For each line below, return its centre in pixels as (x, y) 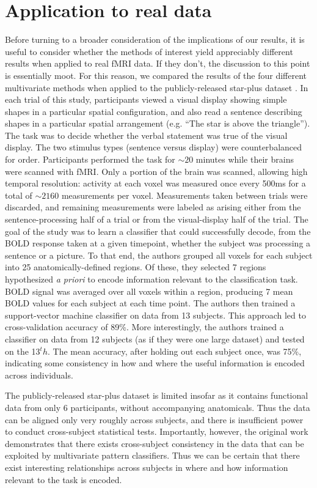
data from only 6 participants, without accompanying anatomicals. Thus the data (158, 407)
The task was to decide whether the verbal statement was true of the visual (146, 135)
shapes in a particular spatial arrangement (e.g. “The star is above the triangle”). (158, 123)
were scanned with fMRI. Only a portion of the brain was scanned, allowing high (156, 171)
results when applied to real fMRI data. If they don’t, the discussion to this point (158, 63)
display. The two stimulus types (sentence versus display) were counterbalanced (154, 147)
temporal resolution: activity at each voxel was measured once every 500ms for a (155, 183)
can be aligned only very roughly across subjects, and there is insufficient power (154, 419)
